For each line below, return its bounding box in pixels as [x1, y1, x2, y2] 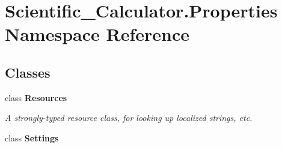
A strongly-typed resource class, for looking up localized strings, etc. [5, 111, 253, 124]
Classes [5, 63, 51, 81]
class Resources [5, 91, 67, 103]
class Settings [5, 131, 59, 144]
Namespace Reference [5, 22, 189, 46]
